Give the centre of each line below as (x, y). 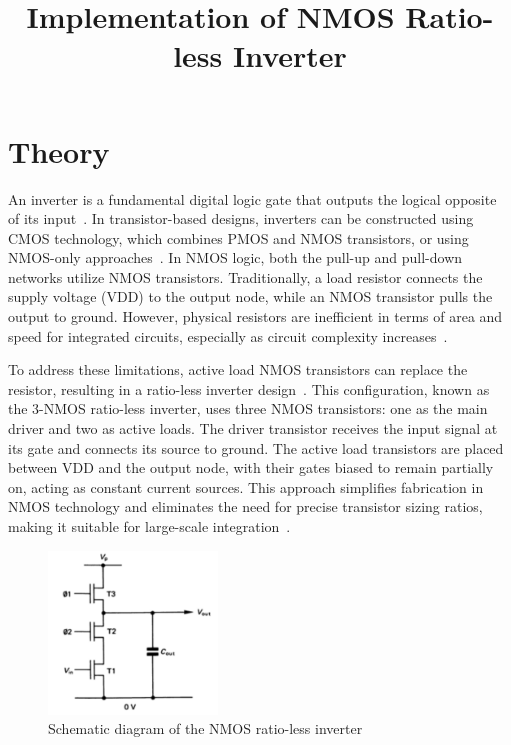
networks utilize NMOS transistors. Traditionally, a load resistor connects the (245, 276)
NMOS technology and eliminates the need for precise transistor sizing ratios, (245, 506)
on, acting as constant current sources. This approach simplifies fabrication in (246, 486)
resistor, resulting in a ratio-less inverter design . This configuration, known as (249, 388)
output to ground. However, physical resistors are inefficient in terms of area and (255, 316)
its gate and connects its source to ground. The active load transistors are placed (256, 447)
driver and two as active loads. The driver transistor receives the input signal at (253, 428)
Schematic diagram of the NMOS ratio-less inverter (205, 728)
